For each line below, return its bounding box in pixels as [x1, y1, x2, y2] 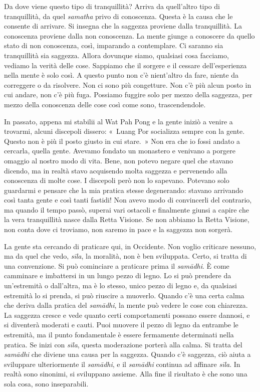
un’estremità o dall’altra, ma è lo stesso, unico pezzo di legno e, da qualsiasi [4, 280, 237, 291]
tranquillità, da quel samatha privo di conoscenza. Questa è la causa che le [4, 11, 233, 21]
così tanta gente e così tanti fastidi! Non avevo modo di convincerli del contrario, [4, 194, 252, 205]
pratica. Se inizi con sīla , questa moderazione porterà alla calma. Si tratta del [4, 339, 242, 349]
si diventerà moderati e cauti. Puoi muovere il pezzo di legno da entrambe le [4, 319, 238, 330]
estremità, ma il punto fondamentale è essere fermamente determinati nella [4, 329, 234, 339]
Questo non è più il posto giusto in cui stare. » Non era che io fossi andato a [4, 135, 240, 146]
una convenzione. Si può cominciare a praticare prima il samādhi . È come [4, 260, 229, 271]
